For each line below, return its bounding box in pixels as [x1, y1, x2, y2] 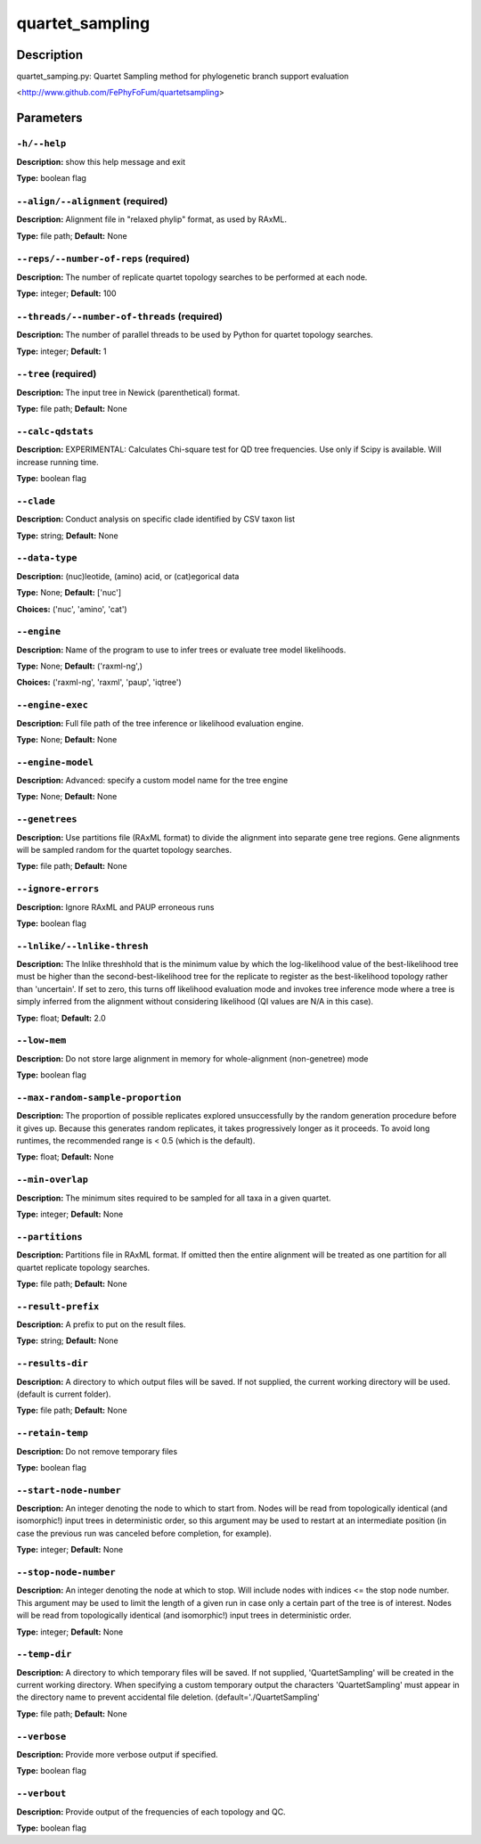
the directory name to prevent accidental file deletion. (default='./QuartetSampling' [16, 1692, 321, 1702]
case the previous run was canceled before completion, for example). [16, 1528, 272, 1538]
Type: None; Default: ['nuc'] [16, 587, 122, 598]
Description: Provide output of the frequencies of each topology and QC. [16, 1806, 286, 1817]
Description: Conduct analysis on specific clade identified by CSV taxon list [16, 513, 296, 525]
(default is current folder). [16, 1389, 111, 1399]
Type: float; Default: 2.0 [16, 1012, 106, 1023]
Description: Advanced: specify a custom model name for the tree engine [16, 775, 289, 786]
